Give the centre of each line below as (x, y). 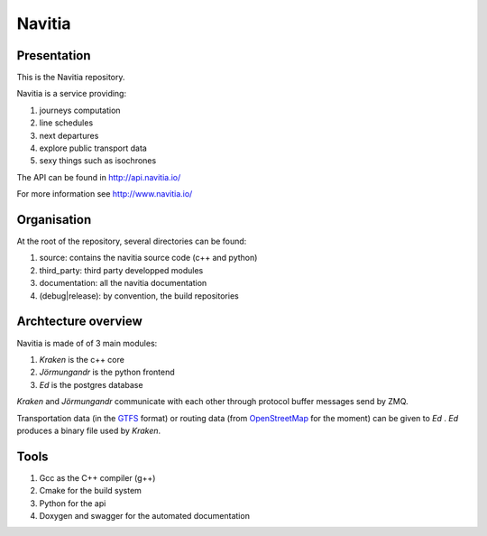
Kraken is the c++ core (82, 359)
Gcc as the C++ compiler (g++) (97, 477)
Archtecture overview (80, 322)
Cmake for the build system (90, 491)
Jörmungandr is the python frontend (107, 372)
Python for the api (73, 503)
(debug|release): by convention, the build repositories (139, 296)
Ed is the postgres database (91, 384)
